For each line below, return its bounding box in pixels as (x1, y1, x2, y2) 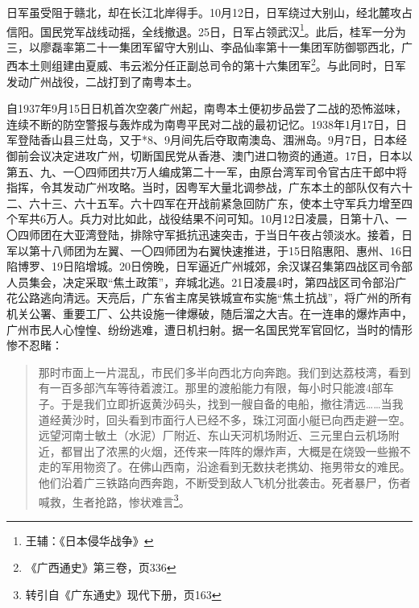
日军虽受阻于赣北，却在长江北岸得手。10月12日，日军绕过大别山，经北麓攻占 (6, 4, 413, 20)
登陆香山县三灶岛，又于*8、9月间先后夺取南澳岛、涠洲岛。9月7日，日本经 (17, 131, 407, 148)
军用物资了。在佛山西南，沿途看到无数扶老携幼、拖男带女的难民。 (60, 458, 411, 475)
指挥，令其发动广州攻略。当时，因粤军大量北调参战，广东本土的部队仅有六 (6, 179, 401, 196)
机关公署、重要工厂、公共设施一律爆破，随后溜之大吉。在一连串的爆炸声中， (6, 305, 413, 321)
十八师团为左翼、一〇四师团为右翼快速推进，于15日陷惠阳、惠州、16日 (39, 242, 413, 259)
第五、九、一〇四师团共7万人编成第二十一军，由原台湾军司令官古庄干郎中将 (6, 163, 407, 180)
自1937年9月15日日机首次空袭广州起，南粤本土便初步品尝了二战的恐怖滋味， (6, 100, 407, 117)
